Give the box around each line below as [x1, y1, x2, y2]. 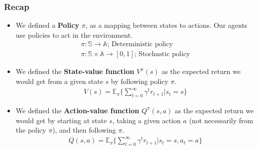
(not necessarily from [189, 115, 254, 125]
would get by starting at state [15, 115, 107, 125]
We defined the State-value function [15, 66, 134, 76]
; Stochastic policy [134, 51, 190, 58]
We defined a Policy [15, 20, 79, 30]
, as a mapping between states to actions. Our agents [85, 20, 248, 30]
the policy [15, 125, 46, 135]
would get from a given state [15, 76, 103, 86]
